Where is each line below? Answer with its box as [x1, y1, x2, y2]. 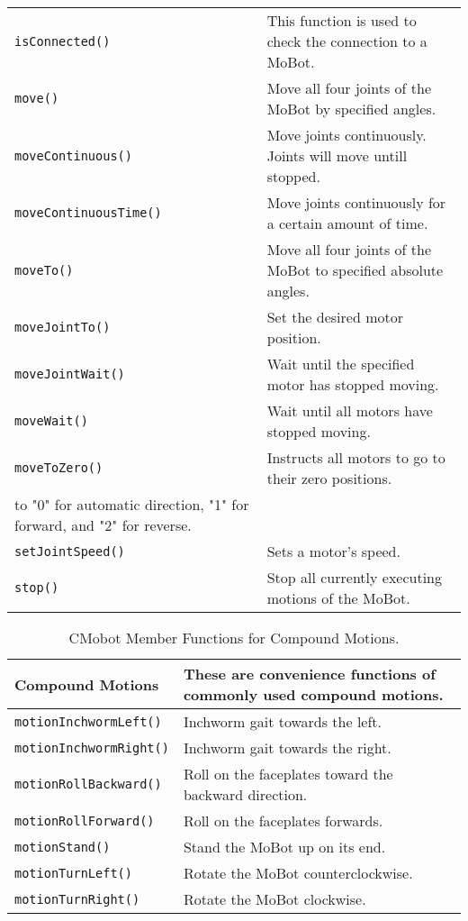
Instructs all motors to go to [266, 447, 445, 468]
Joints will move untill [266, 145, 408, 166]
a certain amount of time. [266, 213, 428, 233]
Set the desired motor [266, 306, 403, 327]
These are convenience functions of [183, 663, 436, 684]
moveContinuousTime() [14, 205, 162, 220]
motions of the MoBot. [266, 588, 410, 608]
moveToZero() [14, 460, 103, 475]
